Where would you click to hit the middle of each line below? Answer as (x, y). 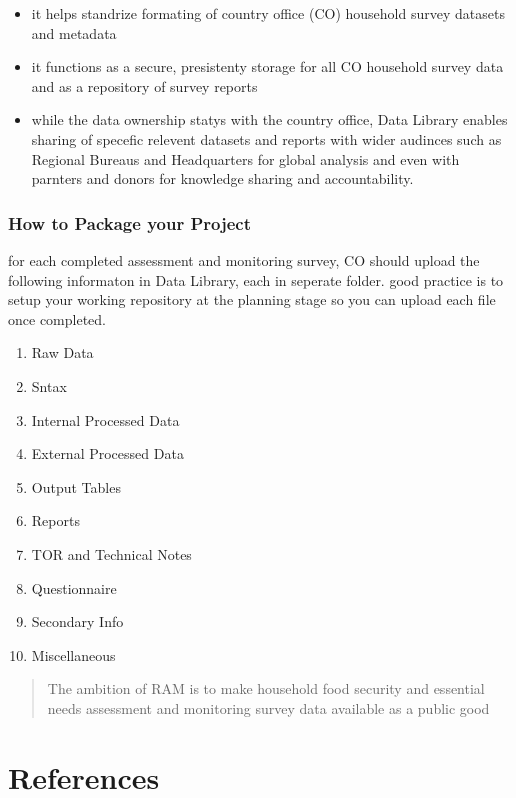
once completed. (57, 318)
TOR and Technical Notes (111, 553)
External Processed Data (107, 453)
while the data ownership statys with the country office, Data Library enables (269, 119)
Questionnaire (74, 587)
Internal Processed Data (105, 419)
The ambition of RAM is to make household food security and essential (266, 688)
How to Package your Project (130, 222)
